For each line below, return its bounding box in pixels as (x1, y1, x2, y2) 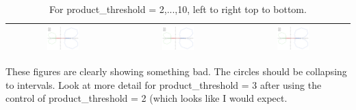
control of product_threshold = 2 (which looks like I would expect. (5, 91, 288, 105)
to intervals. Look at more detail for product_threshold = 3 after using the (5, 77, 322, 92)
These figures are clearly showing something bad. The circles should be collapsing (5, 64, 347, 79)
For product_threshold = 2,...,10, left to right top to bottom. (49, 2, 307, 16)
